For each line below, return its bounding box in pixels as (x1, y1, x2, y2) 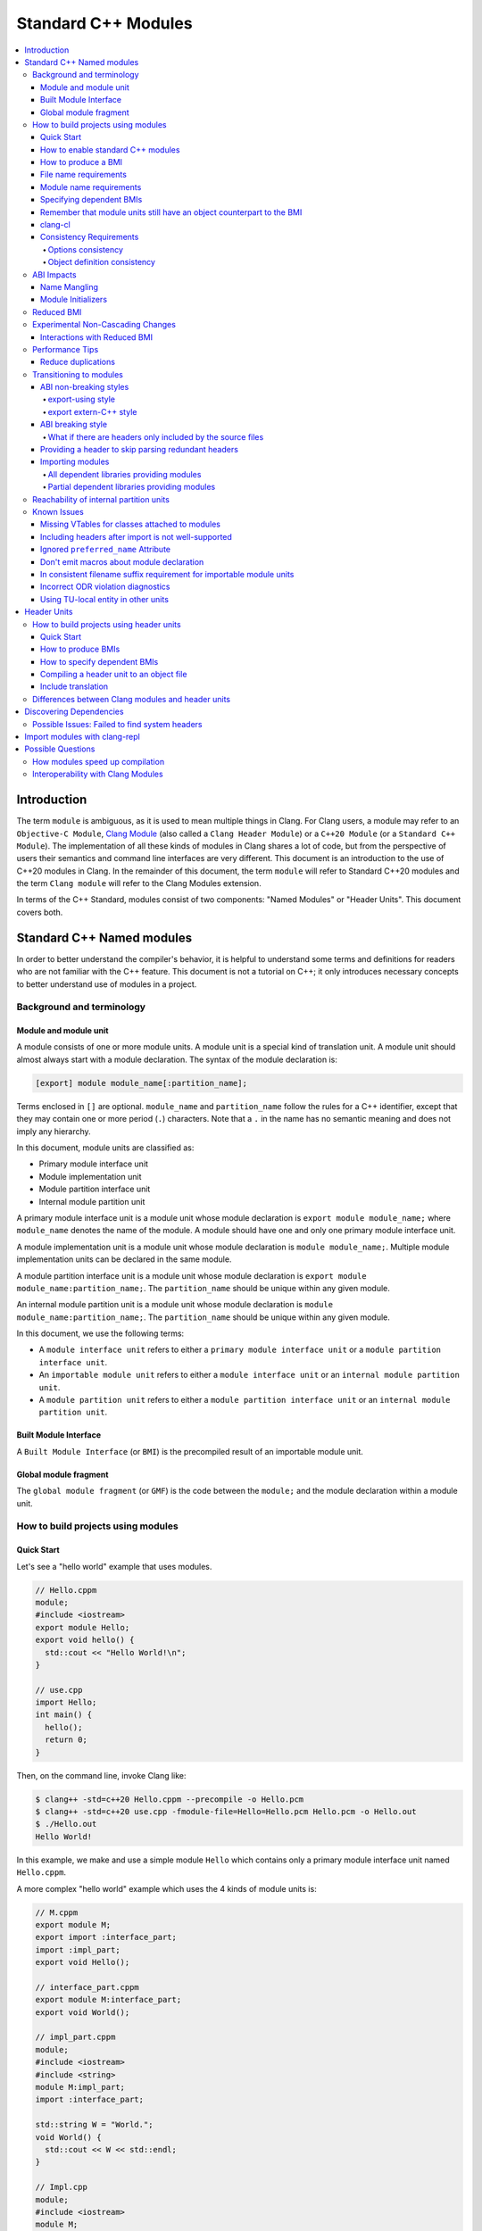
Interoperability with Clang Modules (32, 768, 164, 780)
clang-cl (40, 220, 71, 230)
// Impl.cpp (35, 2182, 88, 2193)
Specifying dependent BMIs (40, 195, 143, 205)
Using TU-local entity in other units (40, 593, 170, 604)
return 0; (45, 1735, 88, 1745)
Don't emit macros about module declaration (40, 556, 204, 567)
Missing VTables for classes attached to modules (40, 518, 221, 530)
